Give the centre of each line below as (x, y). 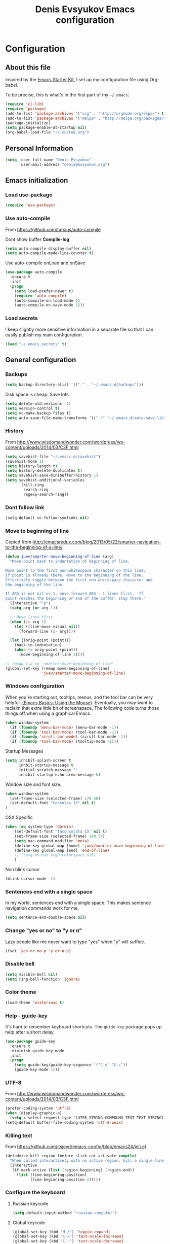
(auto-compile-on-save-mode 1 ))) (50, 305)
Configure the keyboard (35, 1192)
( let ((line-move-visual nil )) (47, 627)
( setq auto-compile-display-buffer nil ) (49, 249)
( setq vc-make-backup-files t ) (38, 413)
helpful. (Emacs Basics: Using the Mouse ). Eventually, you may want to (79, 702)
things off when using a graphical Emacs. (48, 713)
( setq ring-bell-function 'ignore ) (43, 979)
